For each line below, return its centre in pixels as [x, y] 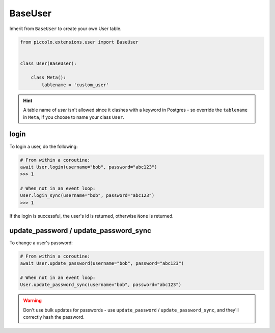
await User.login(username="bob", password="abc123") [89, 167]
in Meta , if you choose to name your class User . [74, 117]
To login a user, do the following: [44, 146]
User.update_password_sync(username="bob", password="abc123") [101, 285]
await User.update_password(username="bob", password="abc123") [102, 263]
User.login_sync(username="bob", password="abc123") [87, 196]
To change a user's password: [41, 243]
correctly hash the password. [54, 317]
